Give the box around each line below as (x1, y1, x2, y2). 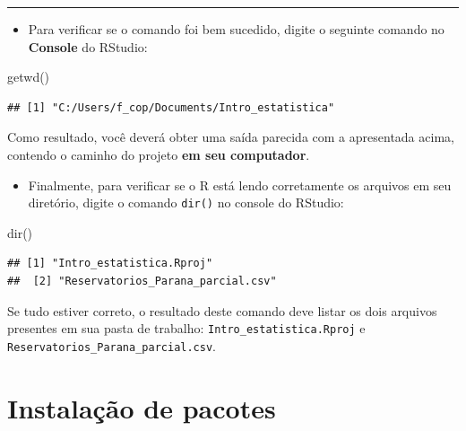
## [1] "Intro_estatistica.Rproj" (7, 257, 213, 270)
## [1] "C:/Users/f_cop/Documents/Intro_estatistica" (7, 101, 335, 114)
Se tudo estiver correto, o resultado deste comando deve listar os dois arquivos (7, 301, 437, 320)
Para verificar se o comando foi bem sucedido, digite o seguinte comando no (28, 20, 444, 38)
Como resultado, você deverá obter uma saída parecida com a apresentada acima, (7, 128, 454, 146)
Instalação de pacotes (7, 389, 276, 426)
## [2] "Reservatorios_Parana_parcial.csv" (7, 275, 277, 287)
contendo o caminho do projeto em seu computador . (7, 145, 310, 163)
